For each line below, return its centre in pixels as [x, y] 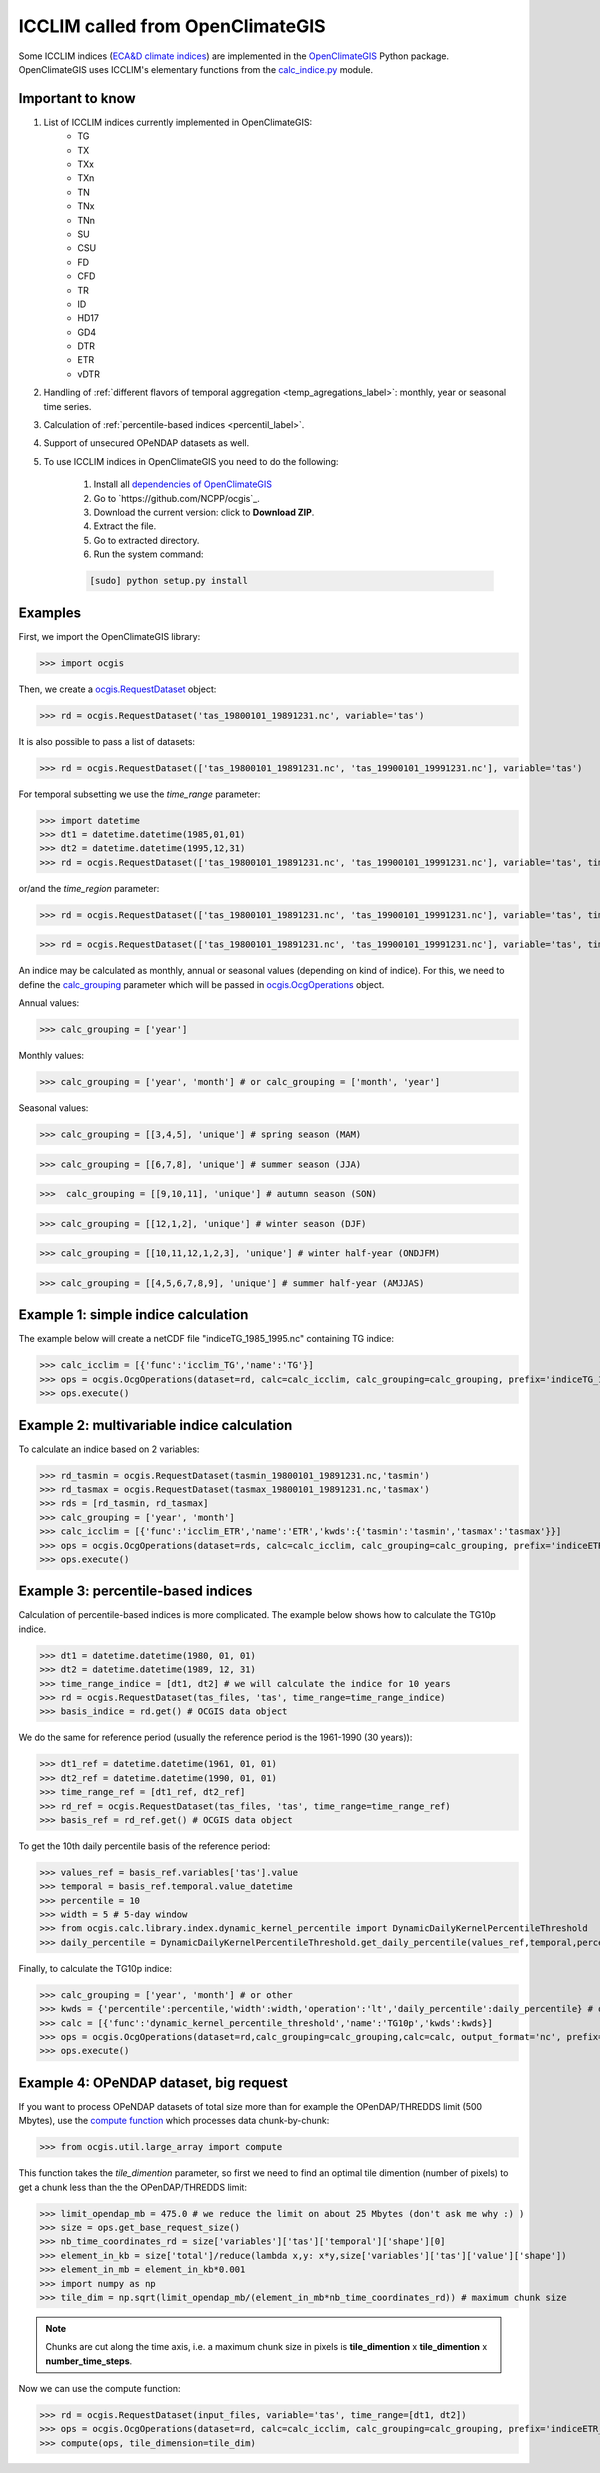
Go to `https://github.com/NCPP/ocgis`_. [176, 498]
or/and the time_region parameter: [89, 888]
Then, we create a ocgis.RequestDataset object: [117, 689]
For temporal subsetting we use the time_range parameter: [139, 794]
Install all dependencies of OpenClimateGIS [183, 484]
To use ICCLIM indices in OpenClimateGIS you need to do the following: [191, 461]
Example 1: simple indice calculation [133, 1315]
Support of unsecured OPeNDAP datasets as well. [146, 443]
